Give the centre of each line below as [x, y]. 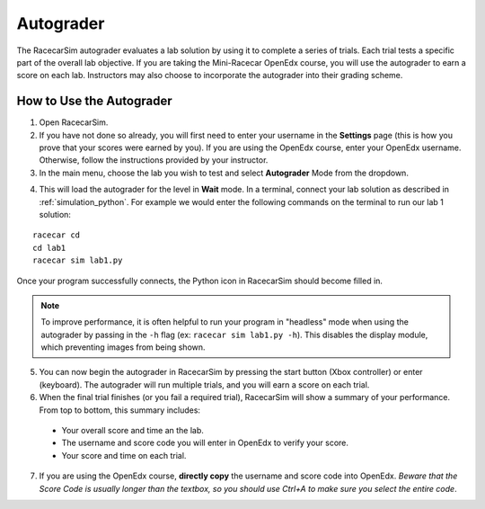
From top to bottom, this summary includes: [120, 410]
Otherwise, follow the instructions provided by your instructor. [154, 160]
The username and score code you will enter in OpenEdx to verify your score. [205, 443]
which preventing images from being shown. [123, 347]
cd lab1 [49, 248]
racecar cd [57, 235]
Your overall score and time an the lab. [132, 431]
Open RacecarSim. [74, 122]
